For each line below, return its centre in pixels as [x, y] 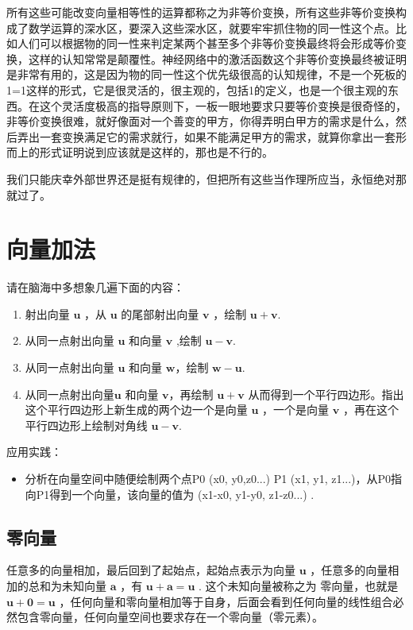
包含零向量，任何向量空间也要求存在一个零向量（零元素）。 [170, 617]
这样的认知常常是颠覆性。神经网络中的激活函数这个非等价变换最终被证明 [217, 58]
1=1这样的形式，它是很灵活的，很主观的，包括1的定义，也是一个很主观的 [197, 89]
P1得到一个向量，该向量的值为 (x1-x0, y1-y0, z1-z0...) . [175, 494]
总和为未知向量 [67, 585]
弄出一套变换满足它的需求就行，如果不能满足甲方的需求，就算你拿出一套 [206, 136]
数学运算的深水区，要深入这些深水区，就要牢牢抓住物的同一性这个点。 [212, 27]
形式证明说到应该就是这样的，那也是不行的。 [156, 152]
